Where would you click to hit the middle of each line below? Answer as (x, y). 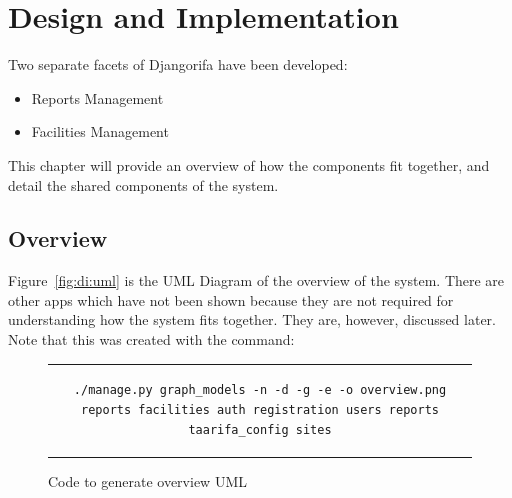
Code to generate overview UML (147, 480)
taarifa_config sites (260, 429)
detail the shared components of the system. (143, 184)
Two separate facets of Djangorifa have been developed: (178, 64)
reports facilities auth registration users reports (260, 410)
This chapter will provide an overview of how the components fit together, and (249, 164)
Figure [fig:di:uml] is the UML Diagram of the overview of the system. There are (256, 280)
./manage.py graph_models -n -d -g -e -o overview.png (260, 390)
